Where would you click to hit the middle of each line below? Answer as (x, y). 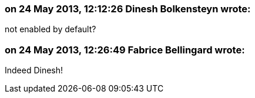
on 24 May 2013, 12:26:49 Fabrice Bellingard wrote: (125, 50)
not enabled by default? (51, 29)
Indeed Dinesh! (34, 70)
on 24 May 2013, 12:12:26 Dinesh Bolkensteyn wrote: (128, 9)
